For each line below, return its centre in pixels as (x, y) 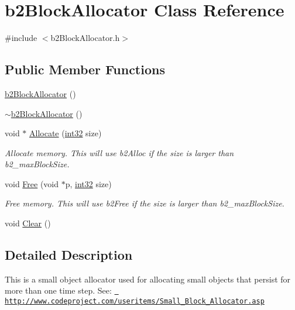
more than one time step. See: (58, 290)
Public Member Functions (85, 69)
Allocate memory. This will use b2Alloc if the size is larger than (119, 152)
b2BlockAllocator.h (85, 38)
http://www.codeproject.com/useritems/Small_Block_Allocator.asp (135, 302)
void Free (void (32, 183)
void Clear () (28, 223)
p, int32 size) (88, 183)
